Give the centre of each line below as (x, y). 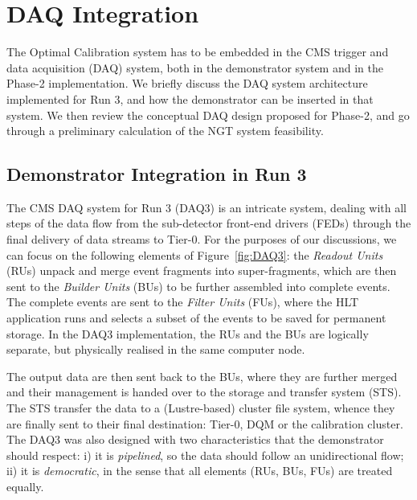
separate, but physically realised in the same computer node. (156, 349)
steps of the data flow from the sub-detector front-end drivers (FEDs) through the (209, 223)
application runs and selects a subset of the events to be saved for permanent (196, 318)
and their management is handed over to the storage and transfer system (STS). (204, 392)
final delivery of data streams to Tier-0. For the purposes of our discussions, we (202, 239)
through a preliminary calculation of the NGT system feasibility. (165, 131)
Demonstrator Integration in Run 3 (157, 174)
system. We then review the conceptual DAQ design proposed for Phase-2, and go (208, 115)
